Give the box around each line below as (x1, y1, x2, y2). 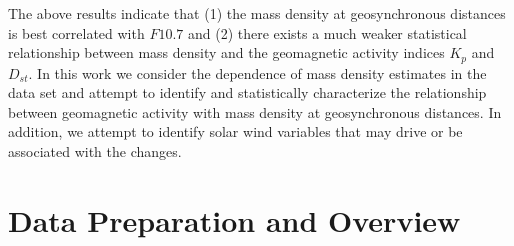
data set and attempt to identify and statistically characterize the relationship (8, 82, 487, 103)
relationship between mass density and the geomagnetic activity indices (8, 42, 445, 63)
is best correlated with (8, 22, 145, 43)
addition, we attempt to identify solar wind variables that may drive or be (8, 121, 463, 142)
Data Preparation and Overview (8, 199, 461, 240)
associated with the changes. (8, 141, 182, 162)
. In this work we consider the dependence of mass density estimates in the (28, 62, 487, 83)
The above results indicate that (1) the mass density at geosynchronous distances (8, 3, 506, 23)
